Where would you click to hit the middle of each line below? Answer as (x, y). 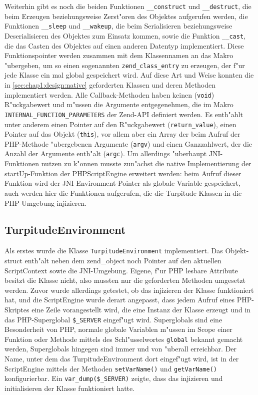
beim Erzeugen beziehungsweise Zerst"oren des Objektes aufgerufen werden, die (126, 16)
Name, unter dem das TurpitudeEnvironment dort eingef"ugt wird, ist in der (122, 359)
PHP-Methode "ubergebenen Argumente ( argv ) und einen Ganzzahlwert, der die (128, 143)
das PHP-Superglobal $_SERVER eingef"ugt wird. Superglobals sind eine (113, 319)
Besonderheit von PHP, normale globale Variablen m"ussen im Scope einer (118, 329)
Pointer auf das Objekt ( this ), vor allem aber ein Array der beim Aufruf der (122, 134)
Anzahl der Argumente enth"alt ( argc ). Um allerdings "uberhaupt (106, 153)
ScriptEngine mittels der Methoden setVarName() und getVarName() (111, 368)
